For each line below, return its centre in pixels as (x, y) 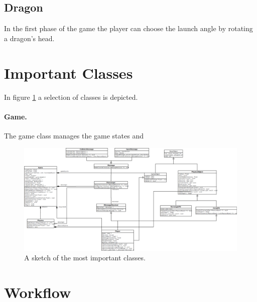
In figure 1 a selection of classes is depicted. (71, 97)
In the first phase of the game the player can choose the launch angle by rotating (128, 28)
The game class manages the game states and (74, 135)
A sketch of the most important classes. (85, 258)
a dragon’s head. (29, 38)
